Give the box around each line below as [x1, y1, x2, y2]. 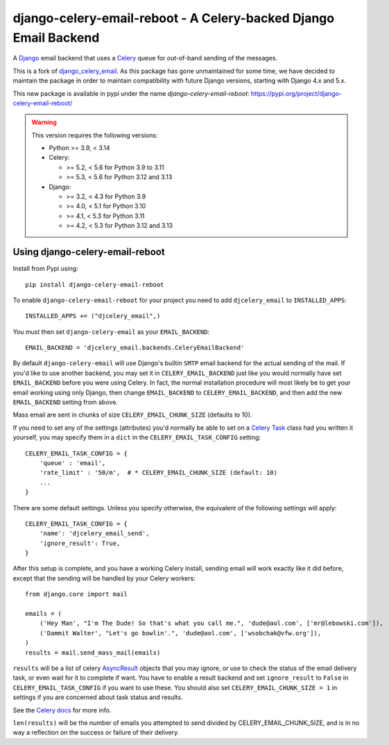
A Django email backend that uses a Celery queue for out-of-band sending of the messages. [12, 54, 277, 62]
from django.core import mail [25, 590, 128, 598]
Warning [31, 118, 57, 126]
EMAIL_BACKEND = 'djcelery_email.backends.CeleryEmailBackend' [25, 344, 245, 352]
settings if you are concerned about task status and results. [12, 693, 183, 701]
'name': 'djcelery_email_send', [39, 530, 150, 537]
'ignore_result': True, [39, 539, 121, 547]
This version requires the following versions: [31, 131, 158, 139]
